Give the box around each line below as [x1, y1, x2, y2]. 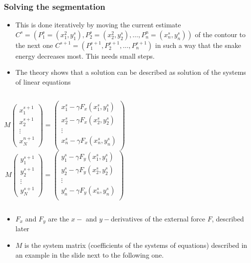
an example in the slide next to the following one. [15, 249, 164, 260]
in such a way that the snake [155, 40, 241, 50]
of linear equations [15, 77, 71, 87]
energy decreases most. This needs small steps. [15, 50, 155, 61]
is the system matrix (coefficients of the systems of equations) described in [24, 240, 248, 250]
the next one [15, 40, 53, 50]
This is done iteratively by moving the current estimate [15, 20, 181, 30]
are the [48, 214, 69, 224]
